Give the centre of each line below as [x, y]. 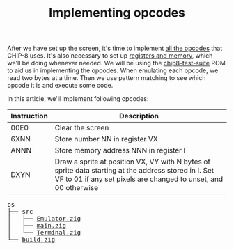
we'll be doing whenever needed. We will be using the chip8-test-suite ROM [117, 63]
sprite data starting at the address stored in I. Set [134, 171]
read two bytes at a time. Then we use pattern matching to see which [107, 78]
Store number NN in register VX [106, 139]
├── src [20, 212]
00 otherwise [77, 188]
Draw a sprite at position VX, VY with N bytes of [133, 162]
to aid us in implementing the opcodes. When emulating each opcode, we [113, 70]
